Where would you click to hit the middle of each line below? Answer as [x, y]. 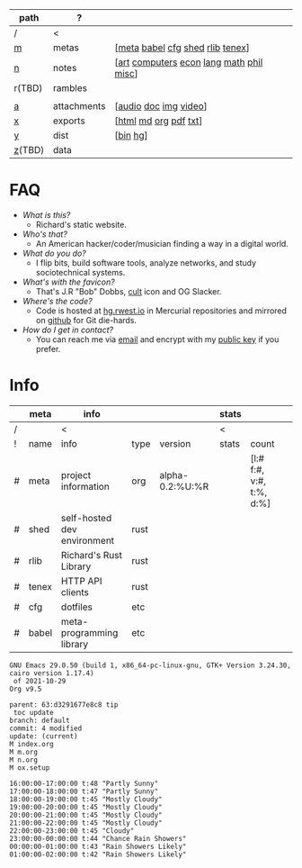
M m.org [24, 752]
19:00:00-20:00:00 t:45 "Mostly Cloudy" [86, 807]
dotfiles [77, 607]
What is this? [46, 214]
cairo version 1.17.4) [52, 673]
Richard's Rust [92, 555]
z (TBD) [29, 150]
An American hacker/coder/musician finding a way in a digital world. [162, 243]
